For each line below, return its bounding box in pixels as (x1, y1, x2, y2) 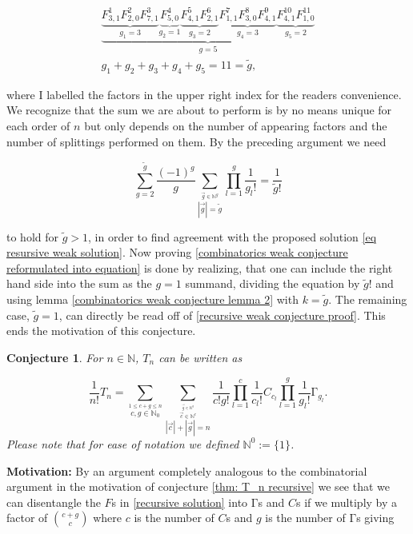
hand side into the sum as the (6, 275, 152, 292)
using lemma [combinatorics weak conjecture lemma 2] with (6, 290, 299, 307)
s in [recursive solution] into (111, 493, 248, 510)
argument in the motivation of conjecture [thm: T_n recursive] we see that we (6, 478, 390, 495)
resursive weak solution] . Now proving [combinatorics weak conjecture (6, 244, 348, 261)
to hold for (6, 228, 59, 245)
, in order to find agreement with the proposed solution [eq (88, 228, 377, 245)
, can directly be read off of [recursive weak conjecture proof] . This (58, 306, 386, 323)
